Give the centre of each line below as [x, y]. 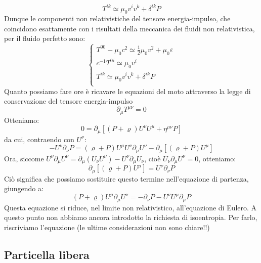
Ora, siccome [24, 158]
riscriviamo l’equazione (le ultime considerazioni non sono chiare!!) [107, 227]
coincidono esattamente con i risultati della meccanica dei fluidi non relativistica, [129, 28]
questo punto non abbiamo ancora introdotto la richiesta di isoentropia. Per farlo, [131, 217]
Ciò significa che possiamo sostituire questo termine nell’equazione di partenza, [126, 178]
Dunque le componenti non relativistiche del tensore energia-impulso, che [117, 18]
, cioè [153, 158]
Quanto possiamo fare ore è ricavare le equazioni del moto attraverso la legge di [127, 91]
